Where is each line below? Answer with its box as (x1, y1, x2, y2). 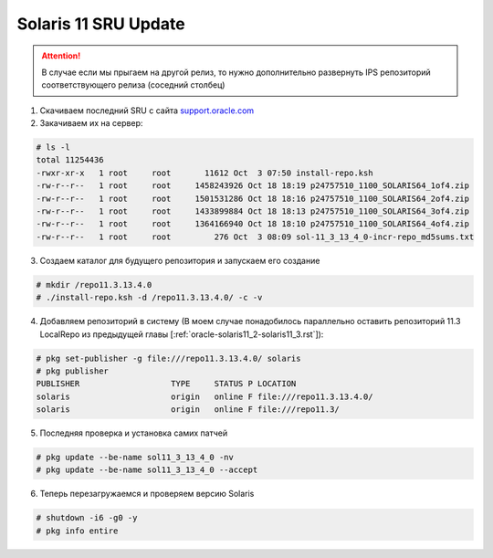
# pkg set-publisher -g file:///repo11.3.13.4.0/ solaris (36, 353, 301, 363)
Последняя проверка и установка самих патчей (39, 427, 228, 438)
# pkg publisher (36, 365, 110, 376)
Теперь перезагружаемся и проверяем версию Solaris (39, 489, 255, 500)
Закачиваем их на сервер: (39, 118, 143, 129)
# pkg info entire (36, 525, 119, 536)
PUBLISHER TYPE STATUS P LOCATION (36, 379, 297, 389)
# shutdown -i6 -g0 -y (36, 512, 138, 523)
